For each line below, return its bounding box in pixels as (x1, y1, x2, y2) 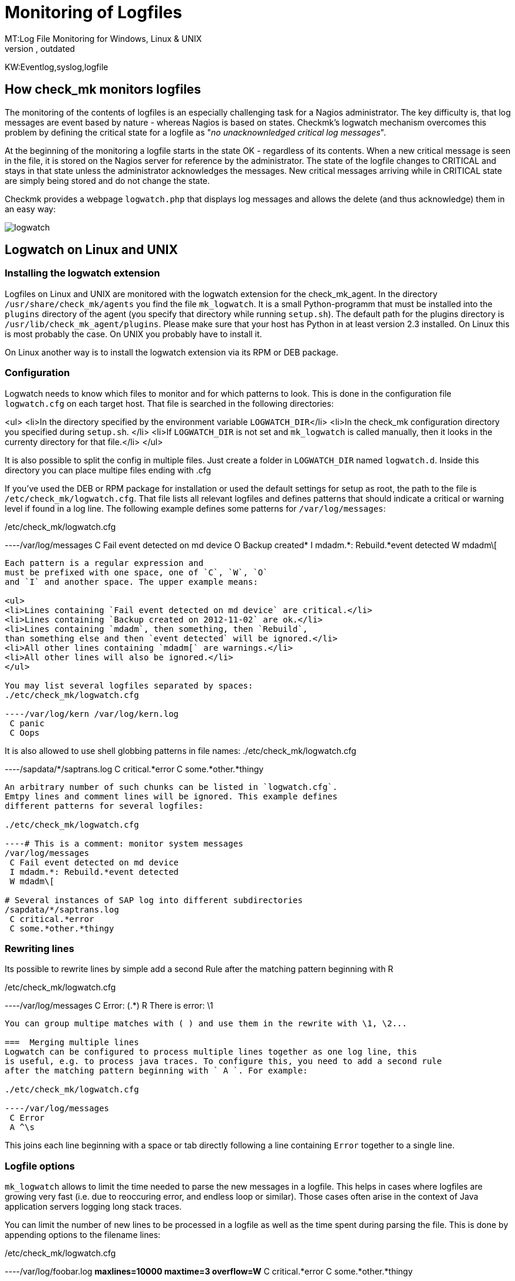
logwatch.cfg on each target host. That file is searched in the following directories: (5, 398, 334, 409)
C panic (9, 718, 45, 728)
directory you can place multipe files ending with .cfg (5, 465, 212, 475)
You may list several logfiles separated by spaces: (5, 680, 253, 690)
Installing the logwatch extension (5, 267, 160, 279)
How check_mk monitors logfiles (5, 82, 202, 97)
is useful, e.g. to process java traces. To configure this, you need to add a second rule (5, 1056, 442, 1066)
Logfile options (5, 1160, 75, 1172)
